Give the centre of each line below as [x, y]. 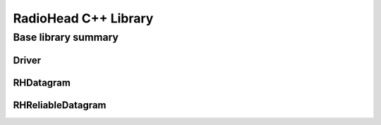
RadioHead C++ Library [83, 18]
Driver [27, 60]
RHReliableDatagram [60, 105]
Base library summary [66, 37]
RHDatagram [42, 83]
